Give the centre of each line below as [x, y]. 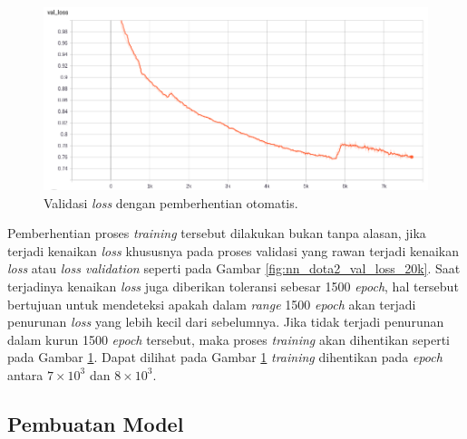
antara [25, 374]
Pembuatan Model [96, 423]
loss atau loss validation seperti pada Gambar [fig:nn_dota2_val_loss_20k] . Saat [234, 268]
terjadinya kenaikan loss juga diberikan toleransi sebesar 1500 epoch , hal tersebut [233, 286]
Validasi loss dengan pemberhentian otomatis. [171, 202]
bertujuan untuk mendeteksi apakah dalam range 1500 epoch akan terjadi [212, 304]
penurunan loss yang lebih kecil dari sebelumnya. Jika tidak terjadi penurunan [226, 322]
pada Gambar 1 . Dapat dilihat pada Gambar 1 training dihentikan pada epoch [225, 357]
